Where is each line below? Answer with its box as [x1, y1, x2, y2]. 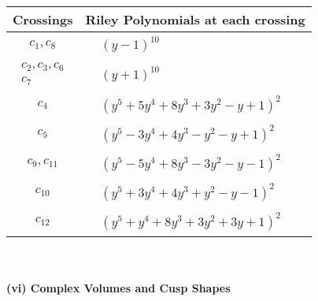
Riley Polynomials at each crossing [85, 10, 305, 28]
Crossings [13, 10, 73, 28]
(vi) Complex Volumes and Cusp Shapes [6, 280, 231, 296]
